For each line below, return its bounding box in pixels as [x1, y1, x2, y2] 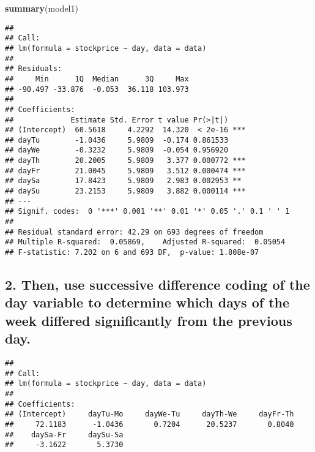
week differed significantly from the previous [5, 311, 292, 330]
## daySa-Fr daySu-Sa [5, 430, 124, 439]
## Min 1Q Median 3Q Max [5, 74, 189, 83]
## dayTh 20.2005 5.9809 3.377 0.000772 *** [5, 156, 246, 165]
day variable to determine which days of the [5, 293, 290, 312]
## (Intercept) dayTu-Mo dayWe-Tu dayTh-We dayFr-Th [5, 410, 294, 419]
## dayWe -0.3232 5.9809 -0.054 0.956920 [5, 146, 229, 155]
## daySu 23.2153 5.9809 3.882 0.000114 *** [5, 187, 246, 196]
